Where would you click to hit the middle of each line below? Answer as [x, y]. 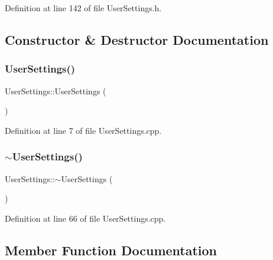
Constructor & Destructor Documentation [137, 39]
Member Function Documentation [111, 250]
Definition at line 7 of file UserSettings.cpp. [83, 130]
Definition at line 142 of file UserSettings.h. [83, 8]
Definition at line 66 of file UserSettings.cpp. [85, 218]
